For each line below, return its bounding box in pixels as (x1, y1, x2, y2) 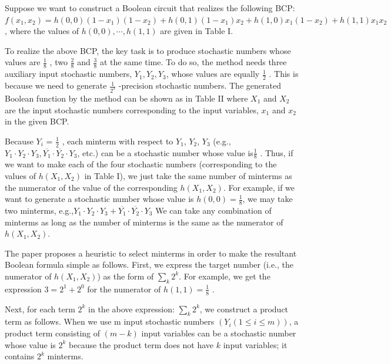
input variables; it (223, 338, 288, 350)
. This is (269, 68, 299, 80)
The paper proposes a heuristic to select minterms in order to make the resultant (5, 247, 297, 259)
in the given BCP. (5, 115, 69, 127)
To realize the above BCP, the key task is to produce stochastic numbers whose (5, 44, 291, 56)
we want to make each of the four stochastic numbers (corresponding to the (5, 158, 277, 170)
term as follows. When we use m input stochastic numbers (5, 315, 215, 328)
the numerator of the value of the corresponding (5, 181, 178, 193)
